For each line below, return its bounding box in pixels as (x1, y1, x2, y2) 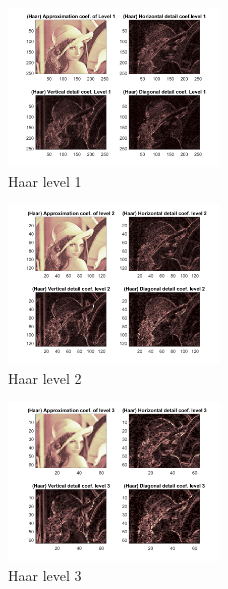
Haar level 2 (8, 367, 82, 388)
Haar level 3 (8, 564, 82, 585)
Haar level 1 (8, 170, 82, 191)
